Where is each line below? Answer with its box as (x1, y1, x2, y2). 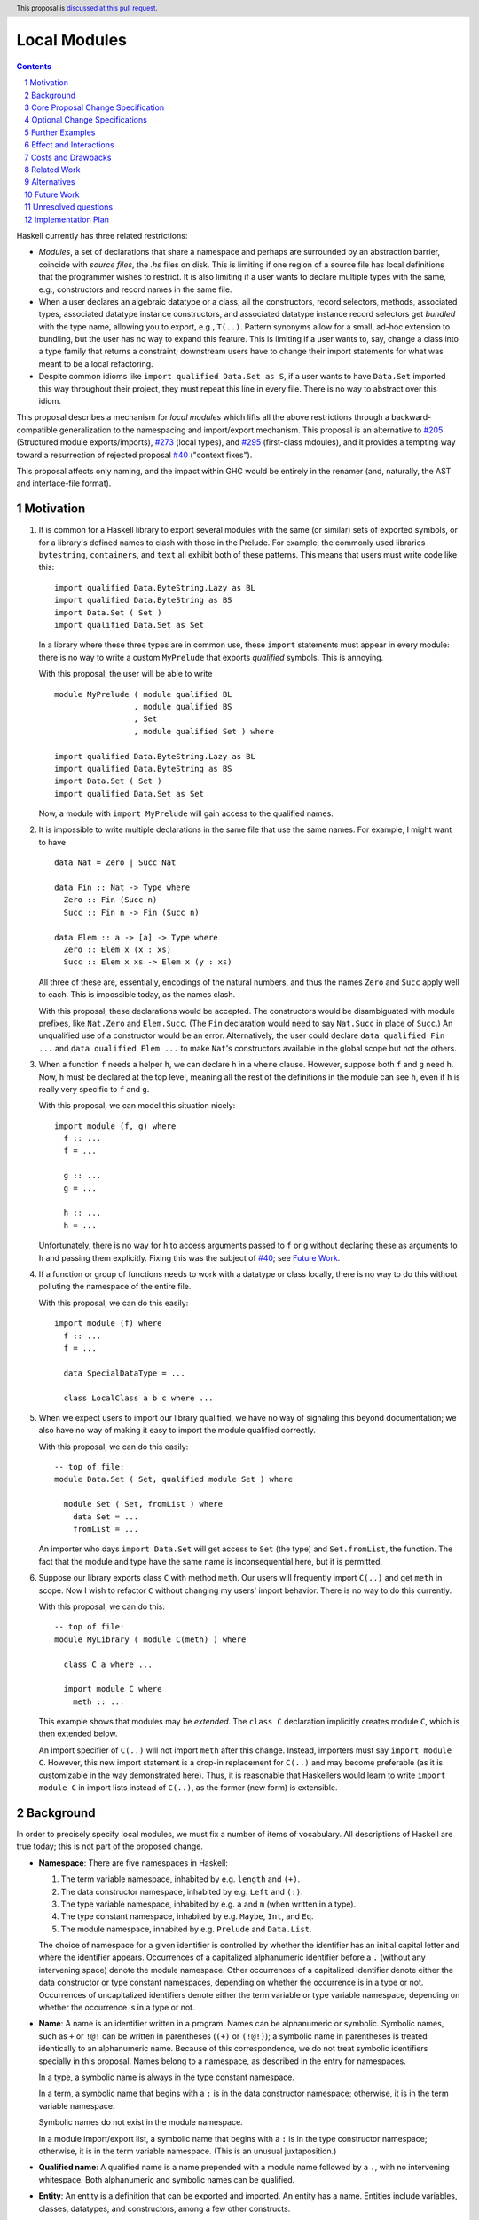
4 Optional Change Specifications (24, 115, 148, 125)
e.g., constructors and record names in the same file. (38, 284, 232, 295)
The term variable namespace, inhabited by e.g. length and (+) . (60, 1874, 301, 1884)
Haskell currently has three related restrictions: (16, 230, 188, 241)
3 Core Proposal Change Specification (24, 102, 164, 113)
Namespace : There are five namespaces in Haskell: (38, 1857, 228, 1868)
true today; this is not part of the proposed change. (16, 1841, 204, 1851)
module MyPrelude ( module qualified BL (54, 689, 232, 699)
